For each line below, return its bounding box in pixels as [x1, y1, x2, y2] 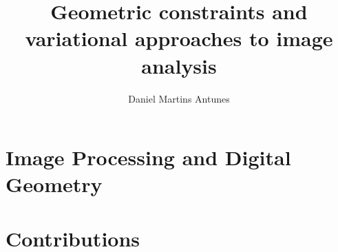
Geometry [6, 170, 103, 198]
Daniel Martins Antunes [128, 91, 230, 105]
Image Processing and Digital [6, 143, 291, 171]
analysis [141, 51, 217, 79]
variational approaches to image [25, 24, 333, 52]
